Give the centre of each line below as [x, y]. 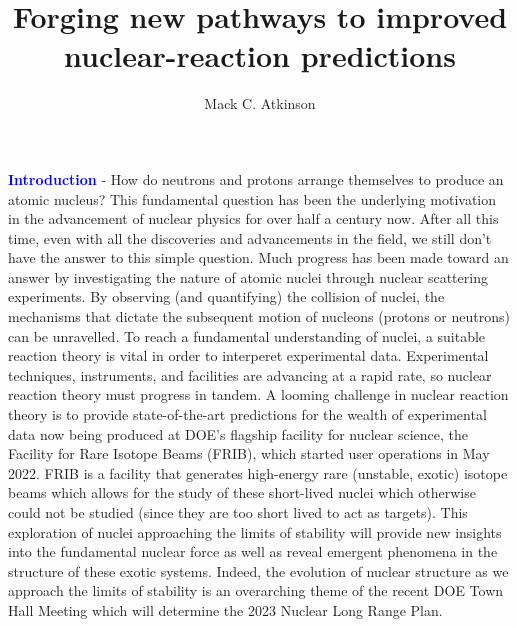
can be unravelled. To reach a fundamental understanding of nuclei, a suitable [247, 335]
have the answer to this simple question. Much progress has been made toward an [258, 257]
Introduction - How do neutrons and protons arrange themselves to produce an [256, 178]
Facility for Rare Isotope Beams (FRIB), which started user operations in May [249, 453]
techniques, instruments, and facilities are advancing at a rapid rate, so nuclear [250, 374]
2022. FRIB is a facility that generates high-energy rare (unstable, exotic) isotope [258, 472]
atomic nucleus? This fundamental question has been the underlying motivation [252, 198]
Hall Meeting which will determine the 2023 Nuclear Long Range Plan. [225, 609]
